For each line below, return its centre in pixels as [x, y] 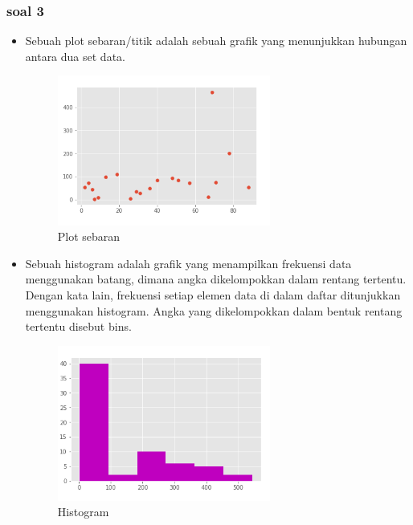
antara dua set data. [75, 56]
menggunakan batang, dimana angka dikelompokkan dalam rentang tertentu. [216, 279]
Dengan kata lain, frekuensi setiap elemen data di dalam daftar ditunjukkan [213, 294]
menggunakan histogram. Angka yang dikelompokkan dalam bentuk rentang [214, 310]
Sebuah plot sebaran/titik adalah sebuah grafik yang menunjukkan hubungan [216, 41]
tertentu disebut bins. [78, 326]
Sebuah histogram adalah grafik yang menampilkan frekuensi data [188, 263]
